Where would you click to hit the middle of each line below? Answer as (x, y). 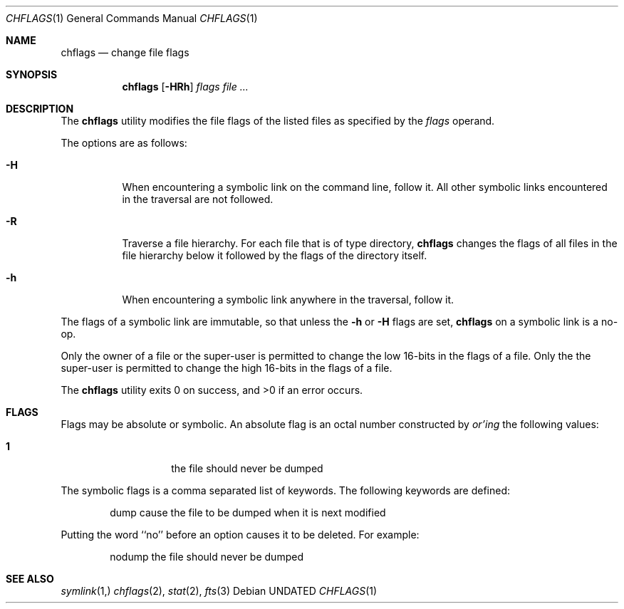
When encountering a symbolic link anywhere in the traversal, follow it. (288, 300)
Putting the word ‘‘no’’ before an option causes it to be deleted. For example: (240, 535)
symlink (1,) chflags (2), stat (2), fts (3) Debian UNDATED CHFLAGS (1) (219, 591)
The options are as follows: (124, 143)
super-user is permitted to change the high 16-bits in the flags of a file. (227, 368)
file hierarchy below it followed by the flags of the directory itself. (275, 255)
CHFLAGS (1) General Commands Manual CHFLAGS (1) (132, 18)
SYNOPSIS (32, 74)
